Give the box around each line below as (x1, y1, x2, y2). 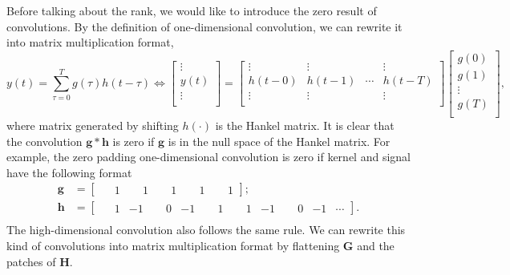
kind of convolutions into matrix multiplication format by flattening (6, 237, 340, 253)
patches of (6, 253, 56, 269)
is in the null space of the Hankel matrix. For (168, 132, 391, 149)
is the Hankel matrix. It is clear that (215, 116, 395, 133)
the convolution (6, 132, 83, 149)
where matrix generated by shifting (6, 116, 179, 133)
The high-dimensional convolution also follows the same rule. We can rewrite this (6, 221, 406, 238)
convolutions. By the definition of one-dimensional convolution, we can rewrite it (6, 18, 403, 34)
